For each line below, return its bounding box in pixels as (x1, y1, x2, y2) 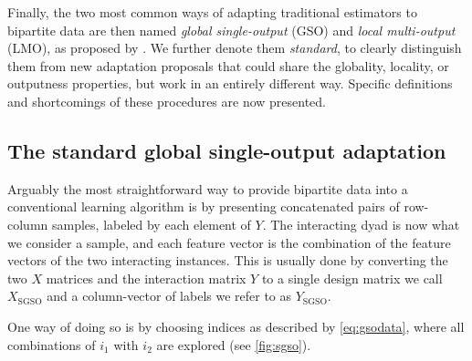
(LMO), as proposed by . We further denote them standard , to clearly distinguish (7, 38, 462, 57)
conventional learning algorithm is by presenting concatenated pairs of (7, 197, 400, 216)
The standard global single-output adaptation (7, 136, 446, 164)
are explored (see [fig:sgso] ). (156, 335, 311, 354)
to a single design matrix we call (261, 268, 443, 287)
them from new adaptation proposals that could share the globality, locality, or (7, 56, 449, 75)
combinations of (7, 335, 96, 354)
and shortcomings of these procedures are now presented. (7, 91, 327, 110)
